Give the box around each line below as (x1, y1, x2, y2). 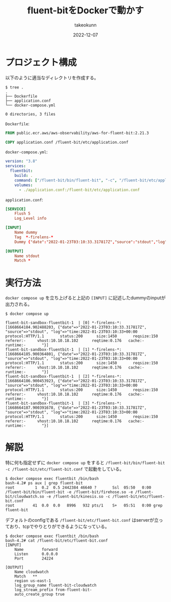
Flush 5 (14, 211, 31, 216)
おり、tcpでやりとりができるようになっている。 (9, 523, 110, 529)
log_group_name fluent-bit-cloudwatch (14, 583, 97, 588)
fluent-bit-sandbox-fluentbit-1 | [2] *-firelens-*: (5, 374, 122, 379)
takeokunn (74, 21, 97, 28)
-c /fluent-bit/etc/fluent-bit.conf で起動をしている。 (5, 466, 124, 472)
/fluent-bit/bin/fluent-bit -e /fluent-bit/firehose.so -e (5, 490, 133, 495)
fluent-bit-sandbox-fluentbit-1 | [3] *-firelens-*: (5, 401, 122, 406)
